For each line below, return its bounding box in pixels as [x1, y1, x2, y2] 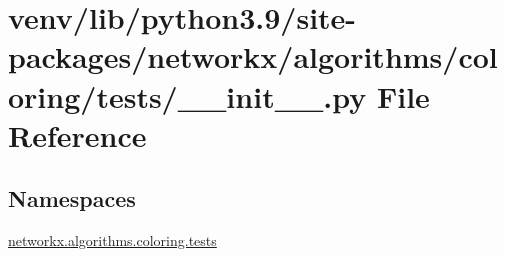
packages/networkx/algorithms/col [8, 36, 498, 77]
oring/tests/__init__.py [8, 75, 367, 116]
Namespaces [8, 183, 136, 214]
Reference [8, 114, 147, 155]
